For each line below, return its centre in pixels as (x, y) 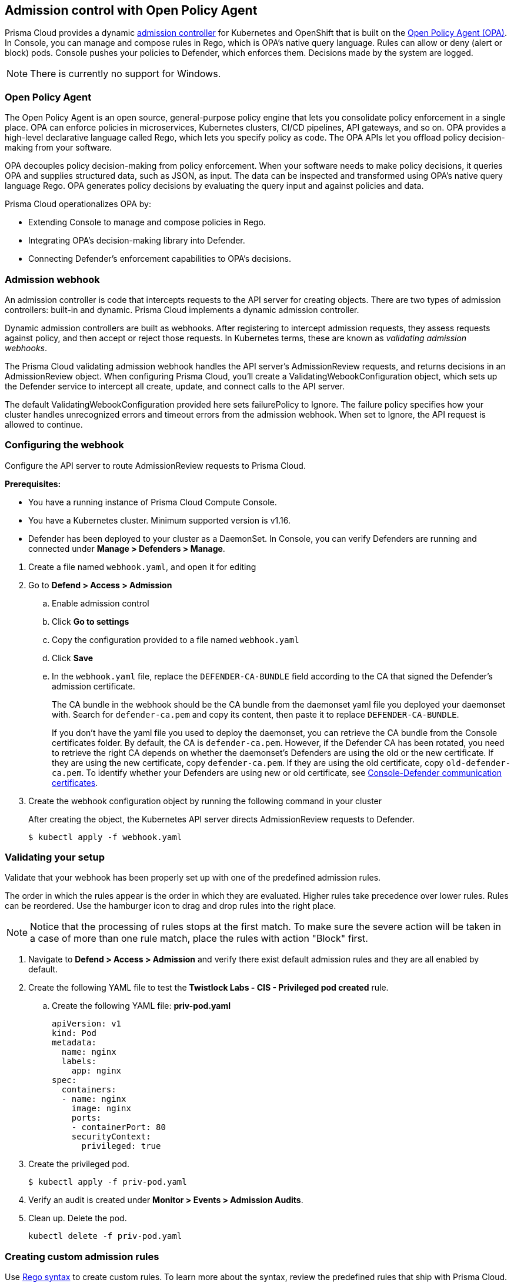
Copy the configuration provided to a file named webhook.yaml (176, 639)
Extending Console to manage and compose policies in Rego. (147, 222)
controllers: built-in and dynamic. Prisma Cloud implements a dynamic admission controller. (182, 309)
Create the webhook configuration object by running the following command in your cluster (205, 801)
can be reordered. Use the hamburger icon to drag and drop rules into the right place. (171, 906)
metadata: (74, 1043)
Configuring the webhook (64, 445)
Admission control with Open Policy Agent (131, 10)
